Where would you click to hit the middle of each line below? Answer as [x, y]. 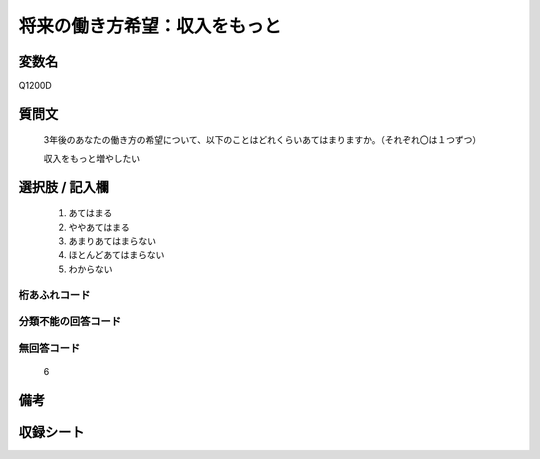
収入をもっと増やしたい [91, 158]
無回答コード [49, 348]
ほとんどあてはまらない [116, 255]
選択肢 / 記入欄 [64, 186]
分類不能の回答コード [70, 322]
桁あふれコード [54, 295]
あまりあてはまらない [112, 241]
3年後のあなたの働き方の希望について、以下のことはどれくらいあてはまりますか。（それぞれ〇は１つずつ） [262, 140]
